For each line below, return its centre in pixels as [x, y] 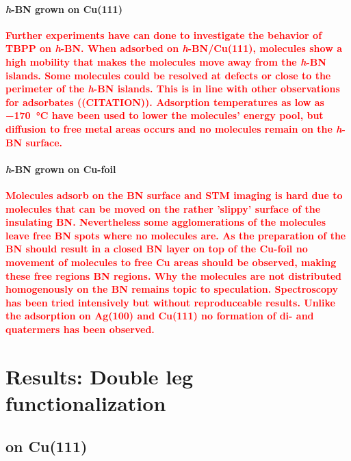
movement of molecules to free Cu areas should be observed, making [171, 262]
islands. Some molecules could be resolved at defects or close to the [168, 75]
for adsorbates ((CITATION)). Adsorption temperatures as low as [165, 102]
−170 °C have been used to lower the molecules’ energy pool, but [165, 115]
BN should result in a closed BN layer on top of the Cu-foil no [157, 249]
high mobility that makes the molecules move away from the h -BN [166, 61]
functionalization [86, 403]
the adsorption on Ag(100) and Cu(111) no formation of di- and [160, 316]
